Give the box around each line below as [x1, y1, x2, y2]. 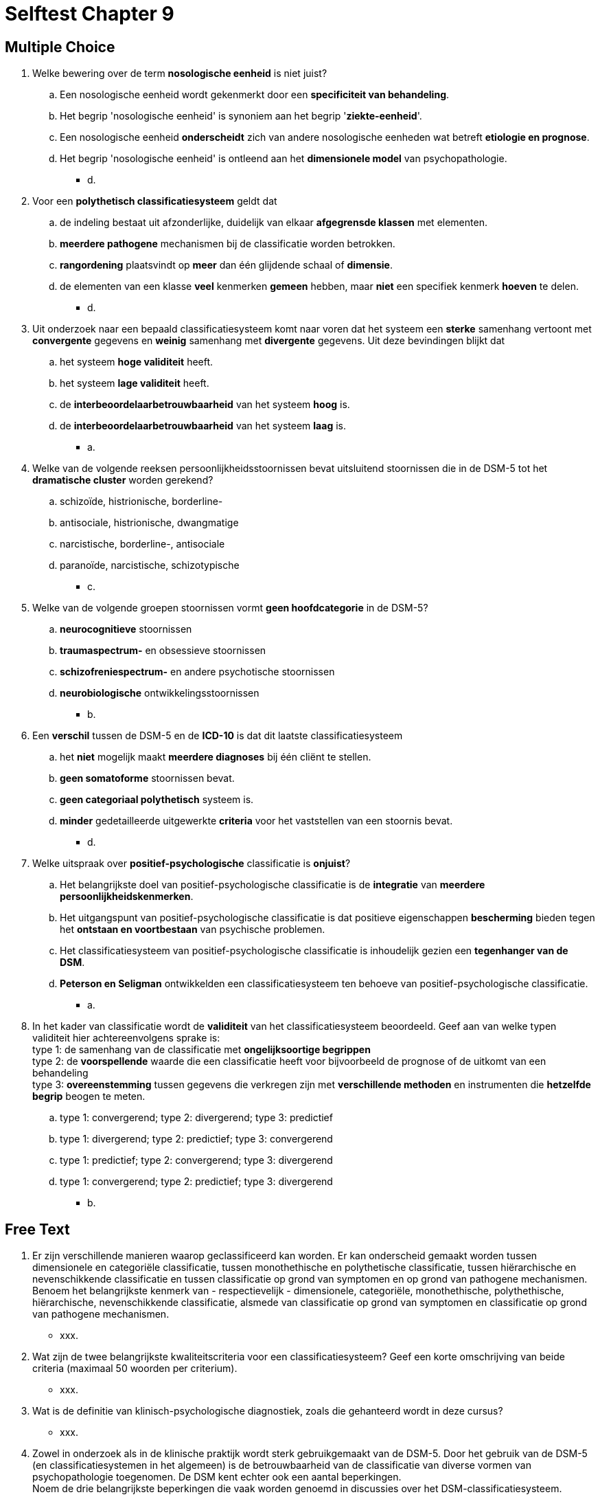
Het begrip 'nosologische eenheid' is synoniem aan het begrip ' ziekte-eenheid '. [60, 110, 422, 122]
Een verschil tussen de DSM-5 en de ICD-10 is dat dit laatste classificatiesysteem [32, 730, 403, 742]
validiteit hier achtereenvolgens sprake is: [32, 1032, 220, 1044]
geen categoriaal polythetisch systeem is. [60, 793, 254, 806]
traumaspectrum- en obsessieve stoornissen [60, 644, 266, 657]
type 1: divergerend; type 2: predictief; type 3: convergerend [60, 1133, 333, 1145]
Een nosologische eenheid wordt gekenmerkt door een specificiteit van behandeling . [60, 89, 450, 101]
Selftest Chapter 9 [5, 2, 174, 25]
